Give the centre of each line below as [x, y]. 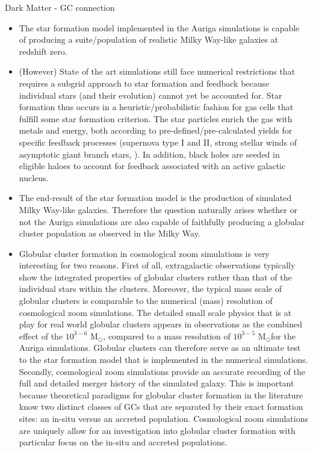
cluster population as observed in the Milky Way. [110, 233]
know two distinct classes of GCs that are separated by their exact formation [161, 407]
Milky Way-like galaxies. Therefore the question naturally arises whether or [158, 209]
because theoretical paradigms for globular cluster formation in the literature [161, 395]
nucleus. [34, 177]
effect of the [41, 336]
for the [283, 336]
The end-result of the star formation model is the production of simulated [155, 198]
